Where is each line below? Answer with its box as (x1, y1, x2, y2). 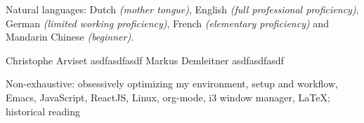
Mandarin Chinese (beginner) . (6, 29, 134, 44)
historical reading (6, 103, 80, 118)
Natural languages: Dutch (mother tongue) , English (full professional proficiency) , (6, 2, 359, 16)
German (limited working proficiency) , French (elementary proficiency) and (6, 15, 329, 30)
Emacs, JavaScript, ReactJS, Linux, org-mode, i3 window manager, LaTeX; (6, 89, 330, 104)
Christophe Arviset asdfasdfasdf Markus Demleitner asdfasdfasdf (6, 52, 284, 67)
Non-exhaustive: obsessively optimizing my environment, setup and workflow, (6, 76, 338, 91)
